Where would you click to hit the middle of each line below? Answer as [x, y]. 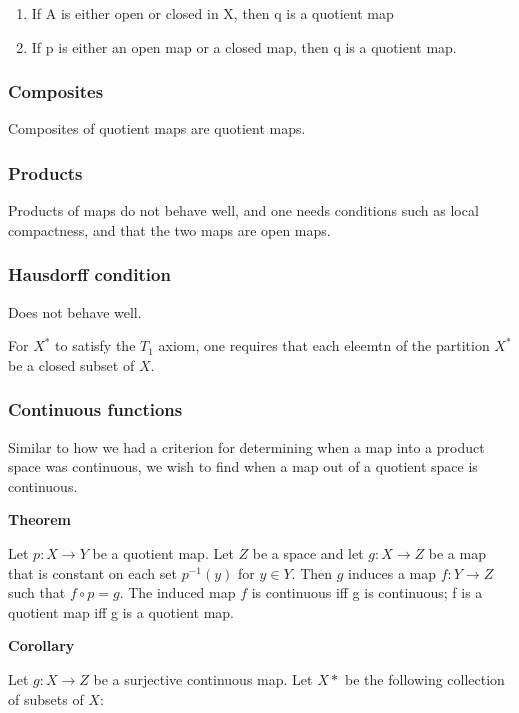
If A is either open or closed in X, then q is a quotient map [212, 13]
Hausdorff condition [89, 274]
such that [37, 592]
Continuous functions [95, 409]
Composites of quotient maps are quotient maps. [157, 128]
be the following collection [425, 678]
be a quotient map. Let [163, 553]
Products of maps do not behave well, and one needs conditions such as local [243, 210]
